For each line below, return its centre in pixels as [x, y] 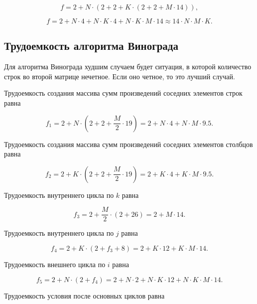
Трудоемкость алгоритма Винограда [91, 46]
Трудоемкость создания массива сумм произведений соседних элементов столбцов [128, 144]
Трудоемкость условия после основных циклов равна [84, 295]
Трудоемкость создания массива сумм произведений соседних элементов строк [123, 93]
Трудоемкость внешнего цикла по [55, 264]
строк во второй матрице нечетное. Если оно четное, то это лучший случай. [120, 76]
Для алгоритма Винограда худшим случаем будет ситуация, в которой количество [128, 67]
